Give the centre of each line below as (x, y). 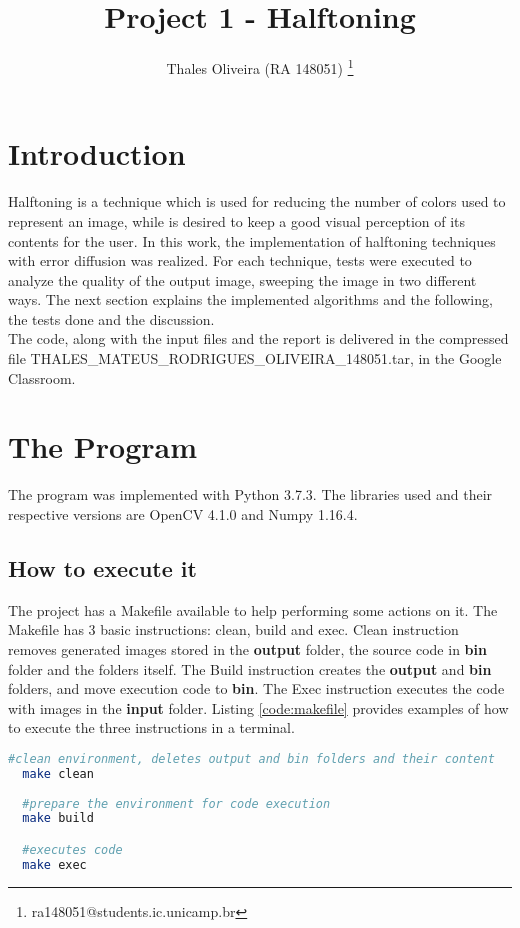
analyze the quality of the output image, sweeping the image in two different (242, 279)
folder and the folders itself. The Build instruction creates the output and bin (250, 668)
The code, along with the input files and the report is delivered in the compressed (258, 338)
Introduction (97, 153)
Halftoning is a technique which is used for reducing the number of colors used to (257, 201)
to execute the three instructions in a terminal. (151, 727)
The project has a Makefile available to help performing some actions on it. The (253, 609)
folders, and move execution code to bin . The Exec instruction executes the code (256, 688)
